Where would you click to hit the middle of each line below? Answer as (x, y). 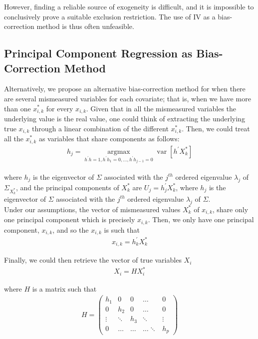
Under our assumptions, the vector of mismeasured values (92, 209)
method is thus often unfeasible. (85, 26)
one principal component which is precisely (70, 219)
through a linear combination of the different (100, 128)
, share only (230, 209)
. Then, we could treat (216, 128)
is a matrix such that (64, 288)
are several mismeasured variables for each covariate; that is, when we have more (128, 98)
